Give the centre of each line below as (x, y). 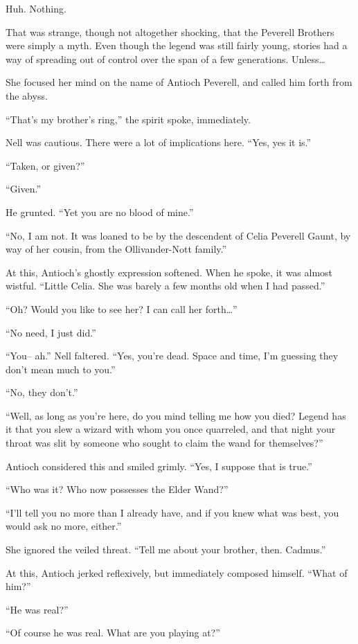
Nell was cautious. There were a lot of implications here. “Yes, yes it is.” (159, 142)
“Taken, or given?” (45, 165)
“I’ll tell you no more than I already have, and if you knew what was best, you (172, 512)
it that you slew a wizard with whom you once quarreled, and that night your (171, 429)
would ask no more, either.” (64, 526)
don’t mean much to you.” (61, 369)
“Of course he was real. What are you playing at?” (113, 633)
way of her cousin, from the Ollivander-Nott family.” (116, 249)
